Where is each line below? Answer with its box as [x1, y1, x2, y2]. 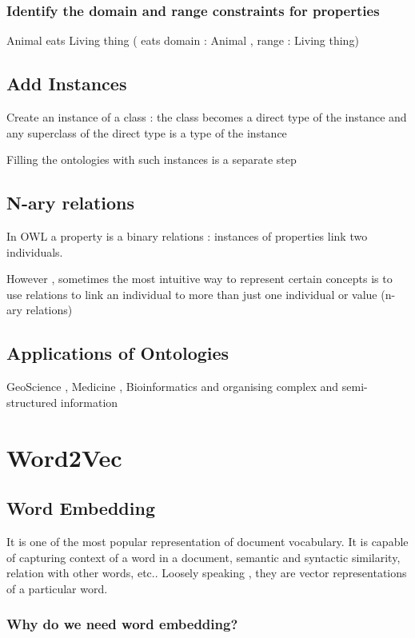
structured [6, 393, 58, 410]
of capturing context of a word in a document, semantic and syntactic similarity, [6, 548, 401, 565]
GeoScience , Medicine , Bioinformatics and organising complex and [6, 378, 339, 395]
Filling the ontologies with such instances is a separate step [6, 151, 297, 168]
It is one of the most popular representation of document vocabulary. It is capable [6, 532, 409, 549]
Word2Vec [6, 441, 122, 473]
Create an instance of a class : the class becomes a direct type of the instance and [6, 109, 407, 126]
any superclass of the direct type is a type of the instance [6, 124, 287, 141]
